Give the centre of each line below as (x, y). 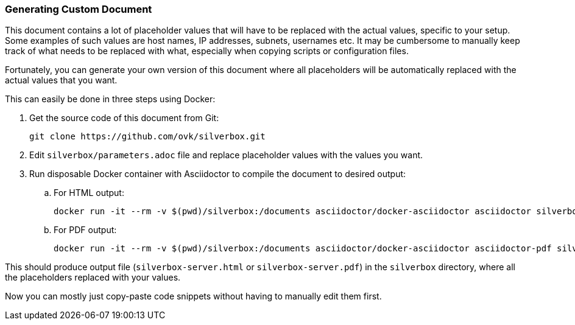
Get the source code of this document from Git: (124, 118)
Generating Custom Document (79, 9)
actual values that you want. (61, 80)
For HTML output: (89, 193)
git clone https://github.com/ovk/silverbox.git (147, 137)
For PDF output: (85, 230)
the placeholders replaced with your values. (93, 278)
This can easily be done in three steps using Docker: (110, 99)
